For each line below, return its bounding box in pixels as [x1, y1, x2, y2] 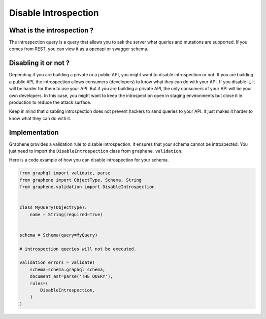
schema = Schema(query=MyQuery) [19, 232, 98, 238]
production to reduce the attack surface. [9, 99, 92, 105]
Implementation [9, 128, 59, 136]
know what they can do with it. [9, 115, 71, 121]
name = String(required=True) [30, 212, 103, 217]
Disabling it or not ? [9, 59, 70, 67]
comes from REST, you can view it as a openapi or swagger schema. [9, 46, 149, 52]
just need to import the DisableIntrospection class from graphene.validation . [9, 148, 183, 154]
